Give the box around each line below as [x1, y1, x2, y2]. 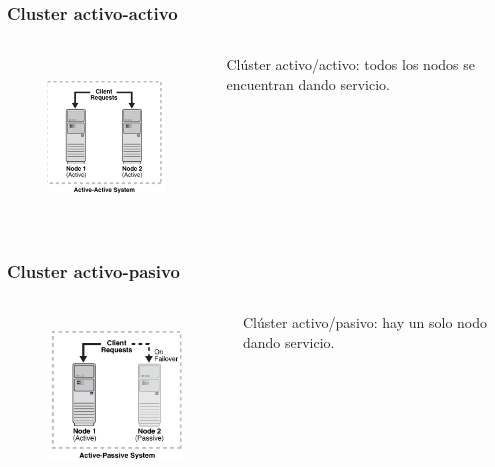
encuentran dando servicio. [226, 73, 390, 94]
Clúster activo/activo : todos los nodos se [226, 54, 475, 75]
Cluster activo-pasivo [7, 258, 180, 283]
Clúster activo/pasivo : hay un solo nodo [242, 312, 488, 333]
